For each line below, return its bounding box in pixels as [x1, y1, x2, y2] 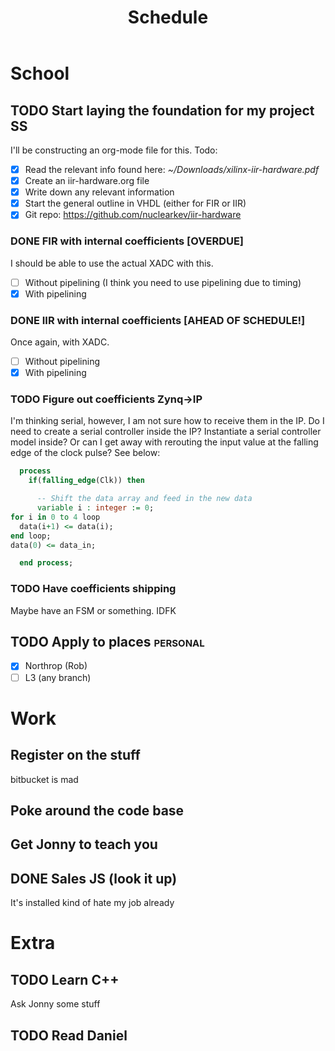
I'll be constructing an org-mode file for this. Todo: [10, 144, 218, 156]
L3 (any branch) [24, 671, 92, 683]
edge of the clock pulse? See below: [10, 447, 161, 459]
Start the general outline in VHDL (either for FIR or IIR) [24, 197, 247, 210]
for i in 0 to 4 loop [10, 512, 101, 522]
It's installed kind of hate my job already [10, 897, 175, 909]
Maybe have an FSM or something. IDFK [10, 604, 177, 616]
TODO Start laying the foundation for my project [10, 102, 315, 119]
